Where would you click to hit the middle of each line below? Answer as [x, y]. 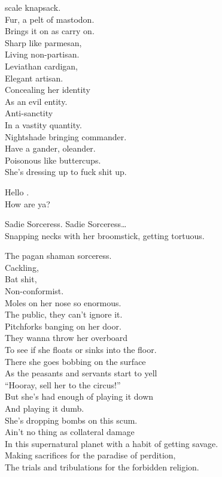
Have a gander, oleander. [50, 148]
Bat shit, [21, 279]
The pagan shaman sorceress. [58, 256]
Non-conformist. [34, 291]
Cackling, [22, 267]
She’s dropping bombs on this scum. [71, 420]
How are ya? [28, 203]
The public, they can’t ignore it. [64, 314]
